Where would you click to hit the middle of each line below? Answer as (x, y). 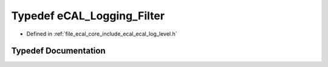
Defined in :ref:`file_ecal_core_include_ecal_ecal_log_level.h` (102, 34)
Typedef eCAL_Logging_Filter (88, 16)
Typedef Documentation (58, 51)
